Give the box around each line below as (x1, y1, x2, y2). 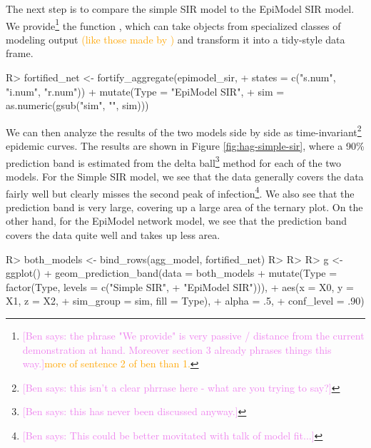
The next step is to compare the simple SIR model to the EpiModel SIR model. (6, 1, 355, 16)
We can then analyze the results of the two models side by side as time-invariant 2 (6, 122, 362, 139)
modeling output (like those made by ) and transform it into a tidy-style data (6, 31, 345, 46)
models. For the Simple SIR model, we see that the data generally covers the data (6, 168, 364, 183)
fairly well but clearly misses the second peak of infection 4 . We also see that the (6, 183, 355, 200)
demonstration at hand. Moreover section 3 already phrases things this (22, 342, 332, 357)
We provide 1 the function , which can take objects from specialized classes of (6, 16, 341, 33)
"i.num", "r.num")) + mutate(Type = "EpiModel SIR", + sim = (6, 83, 285, 98)
